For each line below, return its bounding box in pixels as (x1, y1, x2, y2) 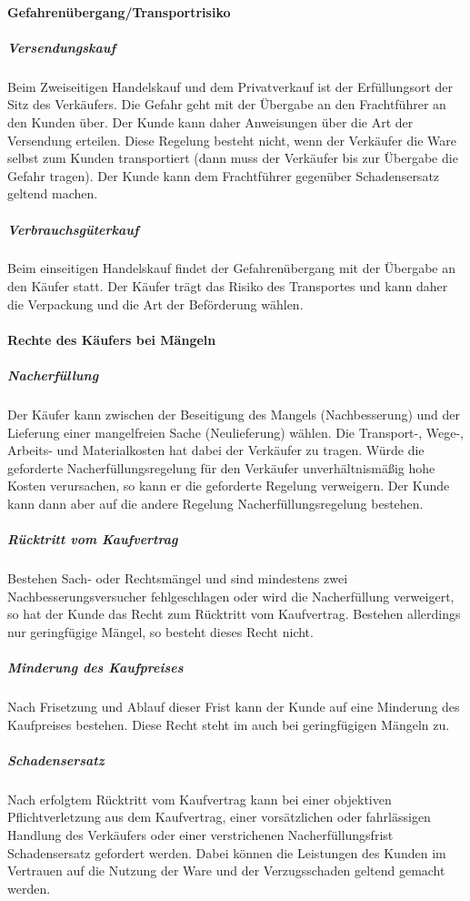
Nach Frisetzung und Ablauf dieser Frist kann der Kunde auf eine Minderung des (7, 697, 460, 716)
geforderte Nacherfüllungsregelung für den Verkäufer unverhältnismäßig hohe (7, 458, 435, 477)
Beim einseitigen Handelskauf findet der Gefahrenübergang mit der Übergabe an (7, 258, 456, 278)
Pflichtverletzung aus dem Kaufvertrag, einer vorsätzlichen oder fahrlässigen (7, 807, 431, 826)
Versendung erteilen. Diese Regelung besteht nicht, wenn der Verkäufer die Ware (7, 130, 456, 149)
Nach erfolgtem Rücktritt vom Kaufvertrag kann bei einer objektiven (7, 789, 392, 808)
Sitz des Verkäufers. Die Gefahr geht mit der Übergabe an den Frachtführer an (7, 95, 446, 114)
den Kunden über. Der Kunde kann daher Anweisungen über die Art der (7, 112, 414, 131)
